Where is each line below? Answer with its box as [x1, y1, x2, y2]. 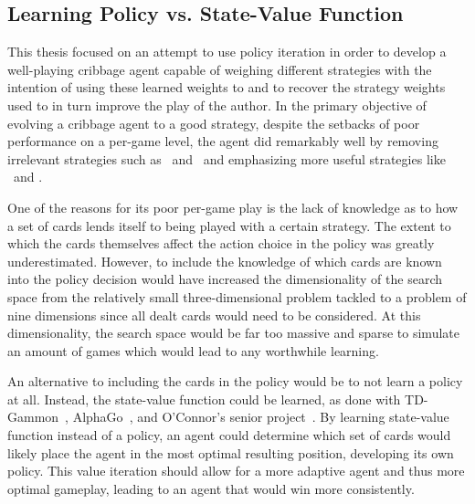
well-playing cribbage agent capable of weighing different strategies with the [7, 59, 432, 79]
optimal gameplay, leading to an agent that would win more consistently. [7, 478, 415, 498]
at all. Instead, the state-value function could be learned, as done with [7, 389, 401, 408]
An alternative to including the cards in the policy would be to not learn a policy [7, 372, 463, 391]
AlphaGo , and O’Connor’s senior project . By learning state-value [72, 407, 449, 426]
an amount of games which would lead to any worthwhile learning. [7, 341, 379, 360]
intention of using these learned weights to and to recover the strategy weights [7, 78, 446, 97]
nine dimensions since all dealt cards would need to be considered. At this [7, 305, 421, 324]
